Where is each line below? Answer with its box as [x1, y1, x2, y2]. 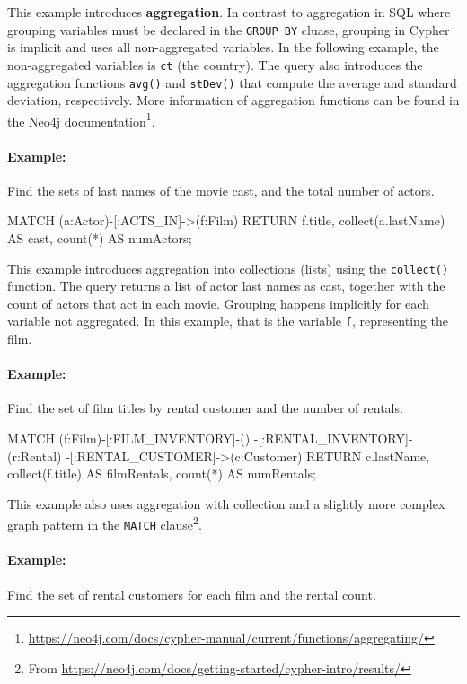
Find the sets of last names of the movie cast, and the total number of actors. [7, 180, 435, 199]
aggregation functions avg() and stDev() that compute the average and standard [7, 73, 457, 92]
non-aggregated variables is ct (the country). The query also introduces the [7, 55, 423, 74]
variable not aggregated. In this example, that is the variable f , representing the [7, 311, 448, 330]
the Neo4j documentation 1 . [7, 109, 155, 130]
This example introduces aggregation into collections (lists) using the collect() [7, 259, 449, 277]
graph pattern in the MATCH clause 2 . [7, 513, 202, 534]
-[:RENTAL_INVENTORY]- [253, 429, 413, 448]
